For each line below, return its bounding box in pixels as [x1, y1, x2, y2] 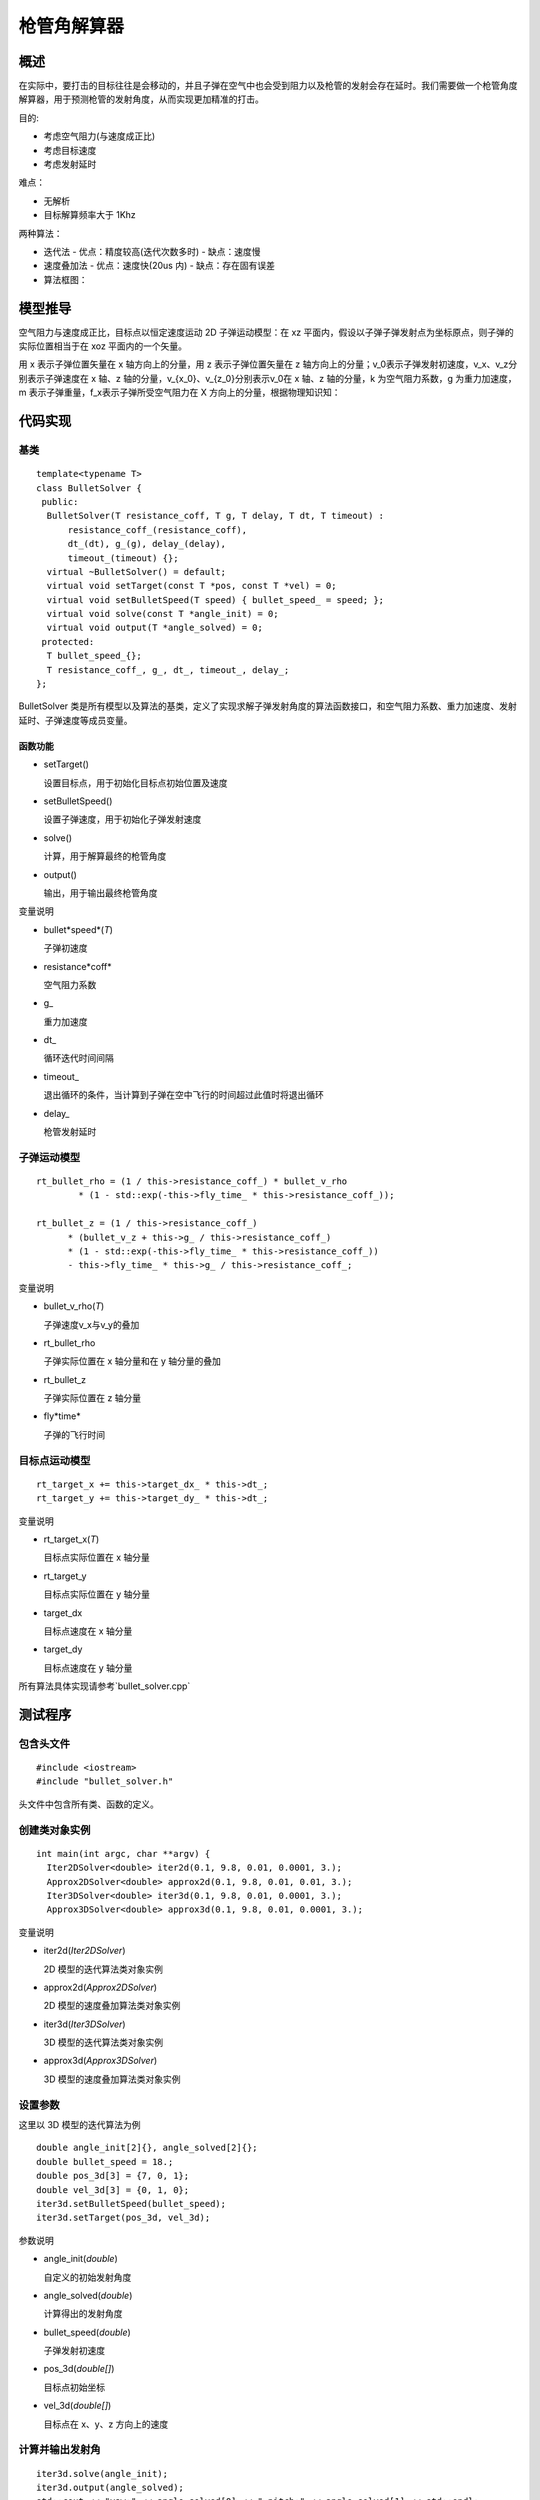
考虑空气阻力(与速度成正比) [43, 130, 156, 142]
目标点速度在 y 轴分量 [43, 1661, 133, 1674]
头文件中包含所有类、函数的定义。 [18, 1798, 159, 1810]
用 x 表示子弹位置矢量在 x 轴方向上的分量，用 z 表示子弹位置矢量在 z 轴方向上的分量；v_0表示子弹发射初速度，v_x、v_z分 [18, 358, 518, 370]
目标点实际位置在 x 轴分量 [43, 1551, 150, 1564]
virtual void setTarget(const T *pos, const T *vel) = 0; [46, 580, 337, 592]
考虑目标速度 [43, 144, 97, 156]
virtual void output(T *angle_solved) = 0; [46, 622, 264, 634]
